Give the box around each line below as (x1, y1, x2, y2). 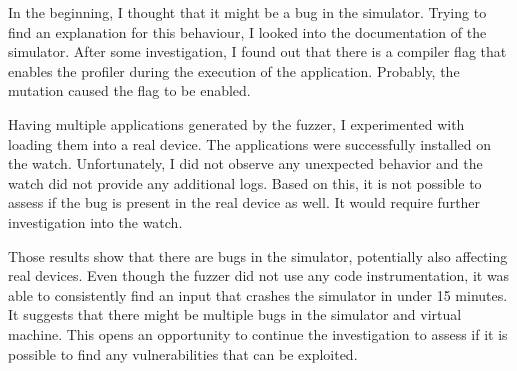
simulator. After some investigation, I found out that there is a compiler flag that (8, 41, 507, 62)
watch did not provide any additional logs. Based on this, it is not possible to (8, 172, 482, 193)
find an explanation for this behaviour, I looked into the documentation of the (8, 21, 487, 42)
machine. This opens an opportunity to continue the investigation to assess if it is (8, 323, 508, 344)
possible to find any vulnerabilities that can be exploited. (8, 343, 358, 364)
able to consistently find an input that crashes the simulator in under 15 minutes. (8, 284, 508, 305)
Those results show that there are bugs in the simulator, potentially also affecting (8, 245, 508, 266)
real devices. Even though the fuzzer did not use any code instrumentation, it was (8, 265, 510, 286)
